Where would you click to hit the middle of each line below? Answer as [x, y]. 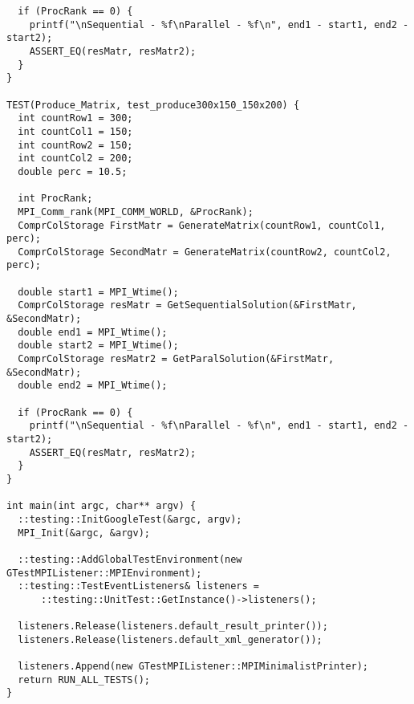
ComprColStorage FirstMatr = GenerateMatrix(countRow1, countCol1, [202, 225]
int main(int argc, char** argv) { [101, 506]
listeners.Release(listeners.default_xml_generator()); [170, 639]
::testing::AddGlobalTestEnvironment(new [130, 559]
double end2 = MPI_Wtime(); [93, 386]
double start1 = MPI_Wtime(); [98, 292]
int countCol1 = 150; [75, 131]
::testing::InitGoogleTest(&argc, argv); [130, 519]
